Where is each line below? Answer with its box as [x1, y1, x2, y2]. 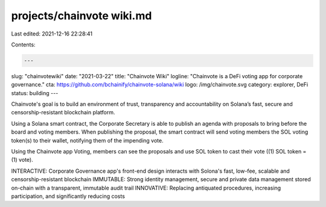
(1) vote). [11, 156, 33, 164]
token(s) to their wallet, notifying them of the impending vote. [11, 137, 164, 144]
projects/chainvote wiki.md [11, 9, 152, 22]
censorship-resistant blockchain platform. [11, 109, 115, 116]
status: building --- [11, 89, 59, 96]
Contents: [11, 41, 36, 48]
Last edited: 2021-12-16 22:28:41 [11, 30, 93, 37]
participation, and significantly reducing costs [11, 193, 125, 200]
